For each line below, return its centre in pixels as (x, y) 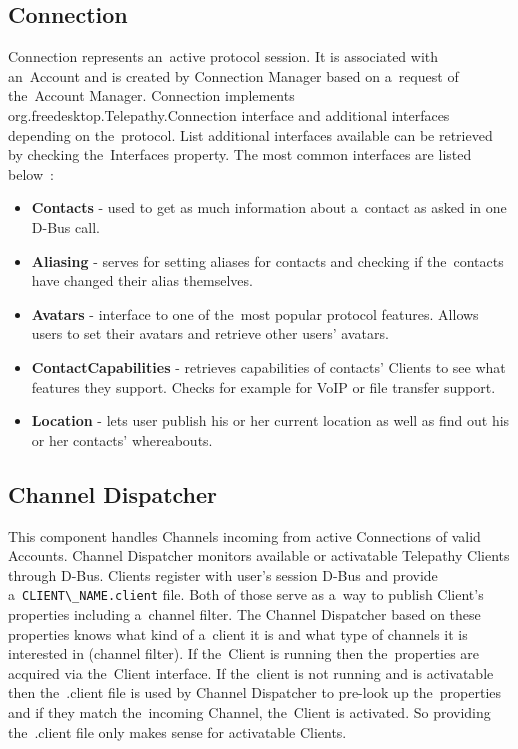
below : (31, 173)
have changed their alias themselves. (142, 280)
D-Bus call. (65, 226)
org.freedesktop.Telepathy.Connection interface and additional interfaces (229, 114)
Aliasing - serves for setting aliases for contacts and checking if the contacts (267, 260)
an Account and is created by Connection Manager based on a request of (233, 75)
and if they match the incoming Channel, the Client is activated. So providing (249, 711)
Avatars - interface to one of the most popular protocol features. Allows (255, 313)
